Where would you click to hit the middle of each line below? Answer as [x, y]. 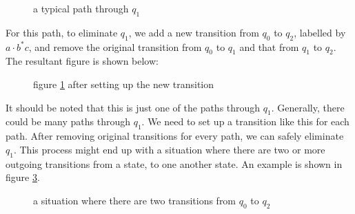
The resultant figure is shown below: [82, 61]
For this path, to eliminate [62, 32]
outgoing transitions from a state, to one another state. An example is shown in [174, 163]
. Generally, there [308, 107]
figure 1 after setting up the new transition [124, 84]
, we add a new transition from [194, 32]
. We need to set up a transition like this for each [245, 121]
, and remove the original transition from [115, 46]
